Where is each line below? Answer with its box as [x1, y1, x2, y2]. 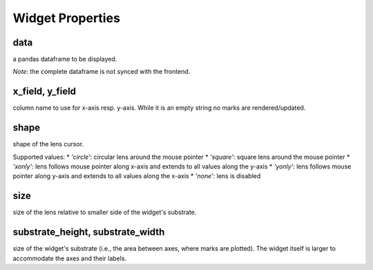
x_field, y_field [12, 86, 76, 97]
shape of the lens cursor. [12, 140, 84, 148]
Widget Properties [12, 10, 121, 26]
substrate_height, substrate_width [12, 226, 165, 238]
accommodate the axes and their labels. [12, 254, 127, 262]
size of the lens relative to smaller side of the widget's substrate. [12, 208, 197, 217]
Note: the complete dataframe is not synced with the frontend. [12, 68, 191, 76]
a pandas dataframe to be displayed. [12, 55, 117, 64]
